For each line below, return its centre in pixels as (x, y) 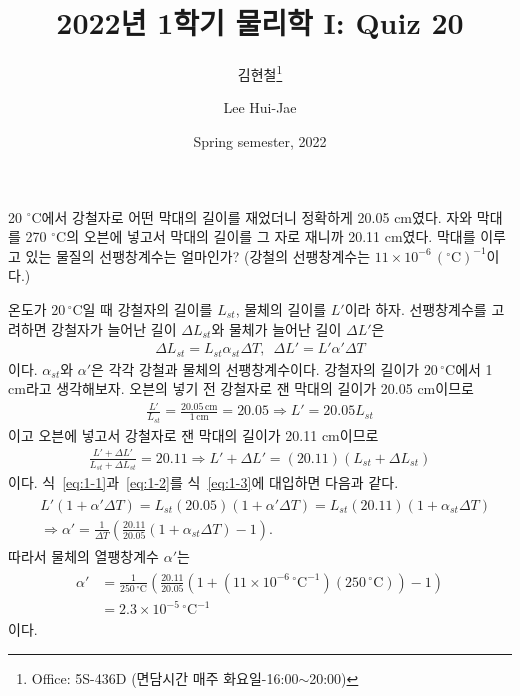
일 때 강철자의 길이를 (147, 308)
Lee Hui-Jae (260, 107)
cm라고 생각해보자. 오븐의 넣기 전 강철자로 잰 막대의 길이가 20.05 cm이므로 (241, 388)
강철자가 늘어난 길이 (114, 328)
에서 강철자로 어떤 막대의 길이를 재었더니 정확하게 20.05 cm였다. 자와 (257, 216)
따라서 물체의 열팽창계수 (84, 555)
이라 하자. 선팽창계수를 (415, 308)
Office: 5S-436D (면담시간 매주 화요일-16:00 (165, 677)
